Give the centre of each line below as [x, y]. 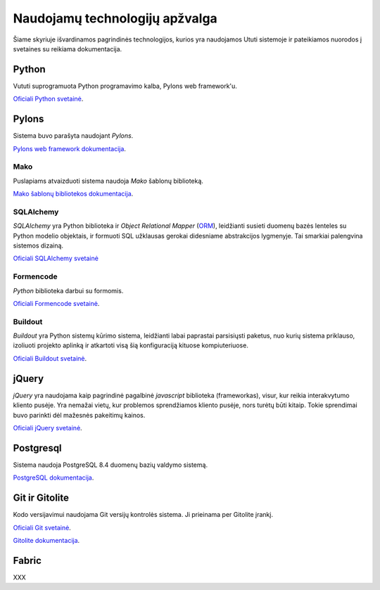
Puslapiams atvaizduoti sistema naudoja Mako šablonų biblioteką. [108, 181]
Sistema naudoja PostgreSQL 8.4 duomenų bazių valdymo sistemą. [110, 465]
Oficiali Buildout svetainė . [50, 358]
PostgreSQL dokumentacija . [53, 477]
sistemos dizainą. [38, 245]
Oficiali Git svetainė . [42, 527]
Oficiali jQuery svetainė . [47, 428]
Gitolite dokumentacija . [46, 540]
